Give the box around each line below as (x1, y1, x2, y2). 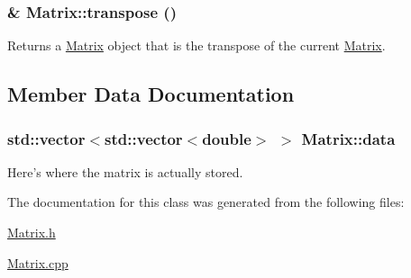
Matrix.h (7, 223, 56, 241)
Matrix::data (301, 127, 396, 149)
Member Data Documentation (7, 80, 295, 108)
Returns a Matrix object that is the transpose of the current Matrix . (7, 36, 386, 55)
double (202, 127, 251, 149)
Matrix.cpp (7, 253, 68, 272)
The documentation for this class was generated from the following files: (7, 193, 405, 211)
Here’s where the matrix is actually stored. (7, 162, 243, 181)
